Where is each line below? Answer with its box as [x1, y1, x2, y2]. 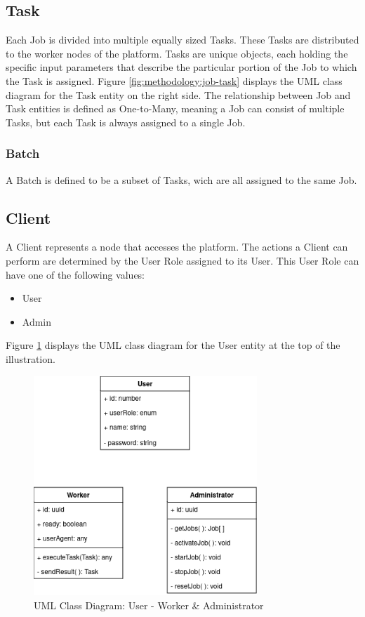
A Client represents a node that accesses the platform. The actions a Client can [6, 239, 348, 254]
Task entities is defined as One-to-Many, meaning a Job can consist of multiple [6, 101, 345, 116]
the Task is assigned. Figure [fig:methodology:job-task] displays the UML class [6, 73, 343, 88]
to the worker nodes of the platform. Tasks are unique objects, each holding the [6, 46, 348, 60]
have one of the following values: [6, 267, 145, 281]
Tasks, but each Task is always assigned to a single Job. [6, 114, 246, 129]
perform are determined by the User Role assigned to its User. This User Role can [6, 253, 359, 267]
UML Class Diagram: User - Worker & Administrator [34, 597, 264, 612]
